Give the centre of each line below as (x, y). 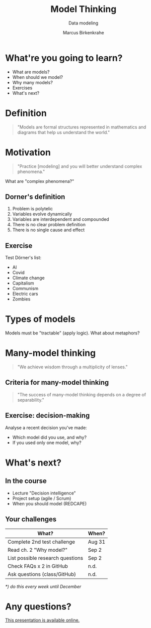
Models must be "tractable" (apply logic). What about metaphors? (73, 333)
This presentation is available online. (42, 620)
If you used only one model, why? (47, 443)
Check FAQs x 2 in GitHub (38, 566)
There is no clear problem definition (49, 225)
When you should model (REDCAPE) (49, 503)
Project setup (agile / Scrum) (42, 498)
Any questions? (38, 606)
